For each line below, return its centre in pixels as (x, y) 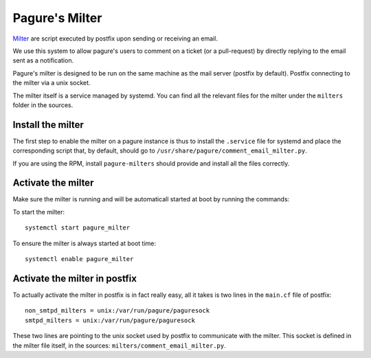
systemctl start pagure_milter (78, 228)
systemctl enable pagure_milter (79, 259)
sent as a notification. (43, 60)
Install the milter (48, 125)
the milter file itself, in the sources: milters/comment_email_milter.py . (119, 345)
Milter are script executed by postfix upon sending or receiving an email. (115, 38)
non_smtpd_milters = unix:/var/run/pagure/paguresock (117, 311)
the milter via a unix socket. (52, 83)
